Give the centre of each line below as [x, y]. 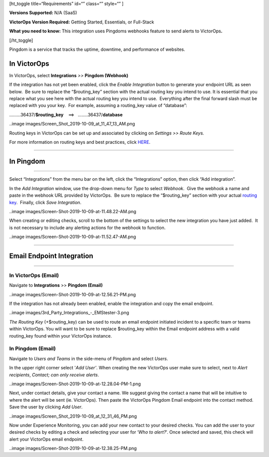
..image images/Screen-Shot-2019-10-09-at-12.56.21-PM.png [72, 294]
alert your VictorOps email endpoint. [46, 439]
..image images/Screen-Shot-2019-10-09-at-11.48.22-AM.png [73, 211]
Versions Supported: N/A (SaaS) [43, 13]
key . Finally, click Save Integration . [45, 202]
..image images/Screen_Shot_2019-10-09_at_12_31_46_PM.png [73, 416]
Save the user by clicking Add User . [46, 407]
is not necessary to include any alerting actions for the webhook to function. [87, 228]
